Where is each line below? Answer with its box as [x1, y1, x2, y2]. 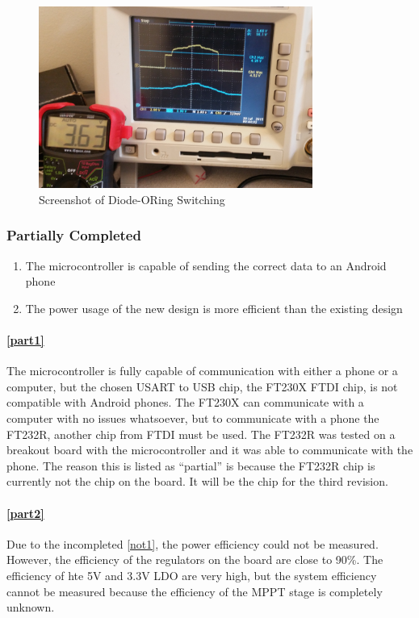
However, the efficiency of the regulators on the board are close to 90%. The [6, 551, 383, 568]
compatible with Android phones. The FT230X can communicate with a [6, 394, 364, 411]
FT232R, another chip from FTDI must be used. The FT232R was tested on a [6, 425, 396, 442]
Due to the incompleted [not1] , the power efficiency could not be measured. [6, 535, 379, 552]
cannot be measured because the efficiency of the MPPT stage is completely [6, 583, 383, 599]
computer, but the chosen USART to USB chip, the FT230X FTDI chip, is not [6, 378, 398, 395]
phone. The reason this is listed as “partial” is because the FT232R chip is [6, 457, 375, 474]
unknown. [6, 599, 55, 616]
